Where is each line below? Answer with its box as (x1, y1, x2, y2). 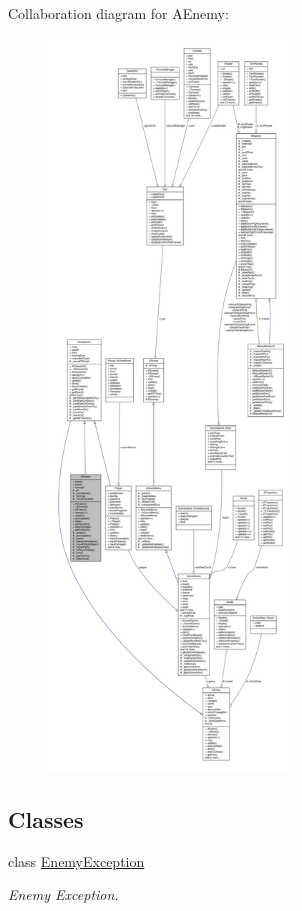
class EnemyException (8, 850, 145, 871)
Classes (8, 803, 84, 834)
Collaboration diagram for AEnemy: (8, 3, 229, 23)
